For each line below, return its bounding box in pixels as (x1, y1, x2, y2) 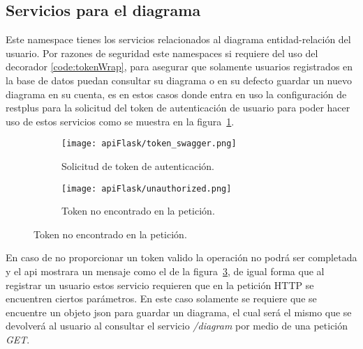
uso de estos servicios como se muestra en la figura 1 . (6, 114, 235, 128)
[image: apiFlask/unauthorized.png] (61, 183, 232, 194)
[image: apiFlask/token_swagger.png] (61, 139, 237, 149)
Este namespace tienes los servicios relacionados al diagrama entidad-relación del (6, 32, 351, 47)
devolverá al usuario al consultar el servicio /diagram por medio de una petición (6, 318, 348, 333)
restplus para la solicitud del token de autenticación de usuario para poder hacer (6, 100, 350, 115)
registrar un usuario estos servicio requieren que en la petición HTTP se (6, 277, 314, 292)
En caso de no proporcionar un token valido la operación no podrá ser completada (6, 250, 357, 265)
